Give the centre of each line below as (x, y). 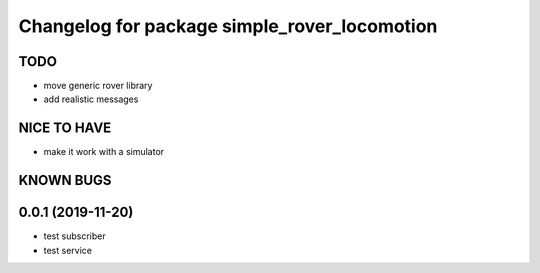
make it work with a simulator (104, 152)
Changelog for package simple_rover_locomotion (228, 26)
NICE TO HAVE (65, 128)
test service (67, 250)
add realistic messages (91, 99)
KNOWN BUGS (65, 180)
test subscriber (74, 236)
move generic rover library (98, 86)
